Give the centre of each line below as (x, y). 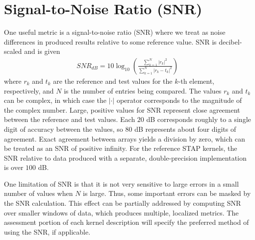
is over (14, 167)
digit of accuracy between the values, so (64, 129)
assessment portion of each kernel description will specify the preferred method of (127, 222)
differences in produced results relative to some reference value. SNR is (110, 41)
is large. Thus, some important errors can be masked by (167, 193)
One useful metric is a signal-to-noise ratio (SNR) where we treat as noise (115, 32)
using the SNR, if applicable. (47, 231)
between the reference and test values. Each (70, 119)
